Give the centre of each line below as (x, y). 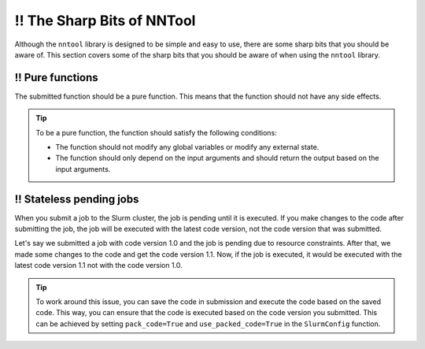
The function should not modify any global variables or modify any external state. (187, 147)
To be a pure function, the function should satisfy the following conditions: (156, 132)
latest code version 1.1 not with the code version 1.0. (98, 265)
